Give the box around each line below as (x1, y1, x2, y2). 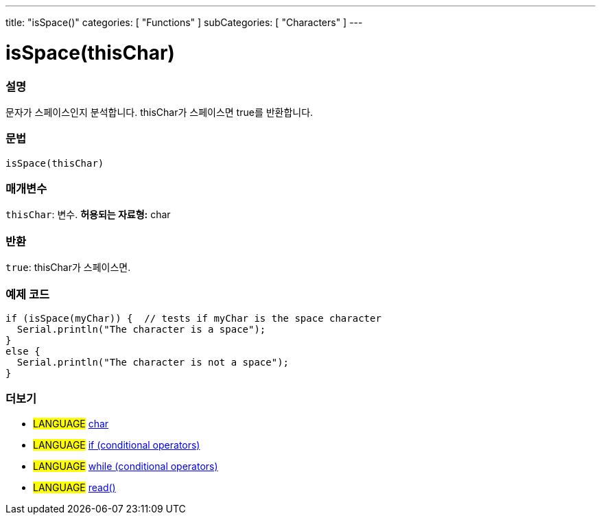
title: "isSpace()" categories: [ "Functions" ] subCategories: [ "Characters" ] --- (5, 16, 363, 28)
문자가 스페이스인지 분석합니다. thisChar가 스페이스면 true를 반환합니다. (5, 106, 314, 118)
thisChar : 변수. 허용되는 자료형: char (5, 209, 171, 221)
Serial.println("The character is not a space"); (16, 356, 290, 368)
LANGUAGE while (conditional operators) (33, 460, 218, 472)
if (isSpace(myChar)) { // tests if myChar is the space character (5, 312, 381, 324)
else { (5, 345, 40, 357)
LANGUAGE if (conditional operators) (33, 438, 200, 451)
